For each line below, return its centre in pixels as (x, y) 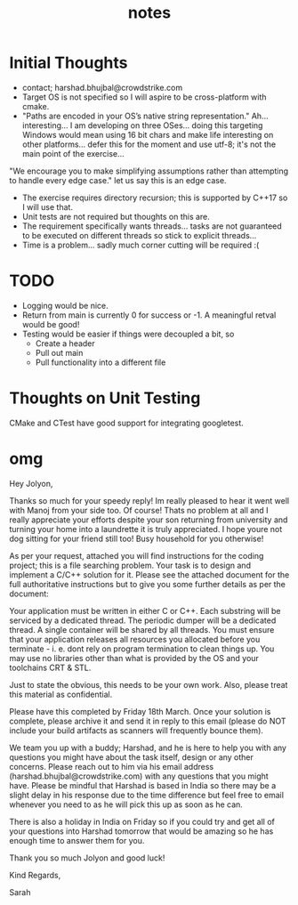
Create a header (65, 343)
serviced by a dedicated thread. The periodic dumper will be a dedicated (143, 620)
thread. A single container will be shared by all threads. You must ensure (142, 629)
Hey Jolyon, (31, 483)
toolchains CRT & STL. (50, 667)
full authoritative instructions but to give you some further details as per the (148, 584)
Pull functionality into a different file (101, 362)
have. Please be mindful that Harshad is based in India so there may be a (143, 785)
